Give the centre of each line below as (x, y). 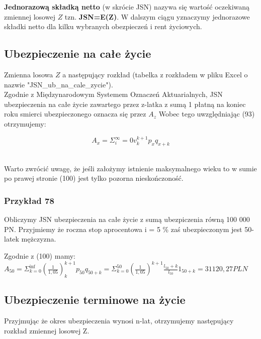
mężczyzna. (39, 239)
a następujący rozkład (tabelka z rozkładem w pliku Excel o (155, 74)
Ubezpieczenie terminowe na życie (95, 300)
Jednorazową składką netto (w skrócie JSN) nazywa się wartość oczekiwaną (127, 7)
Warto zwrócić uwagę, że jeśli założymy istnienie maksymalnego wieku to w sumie (130, 168)
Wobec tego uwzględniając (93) (207, 114)
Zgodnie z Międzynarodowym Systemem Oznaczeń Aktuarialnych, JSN (113, 94)
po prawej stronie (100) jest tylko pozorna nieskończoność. (94, 178)
